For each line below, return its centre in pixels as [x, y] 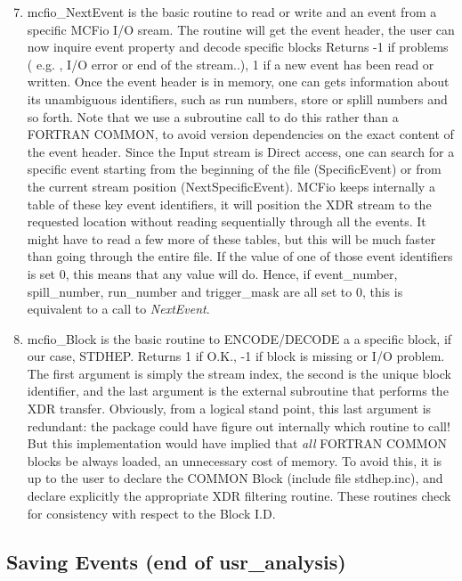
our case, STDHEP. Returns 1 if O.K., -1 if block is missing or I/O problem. [236, 356]
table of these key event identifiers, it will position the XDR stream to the [229, 204]
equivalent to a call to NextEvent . [118, 309]
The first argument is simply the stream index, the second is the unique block [239, 373]
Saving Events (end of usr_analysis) [176, 561]
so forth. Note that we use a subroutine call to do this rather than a [213, 116]
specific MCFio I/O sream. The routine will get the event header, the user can [241, 29]
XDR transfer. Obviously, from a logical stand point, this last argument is [229, 409]
